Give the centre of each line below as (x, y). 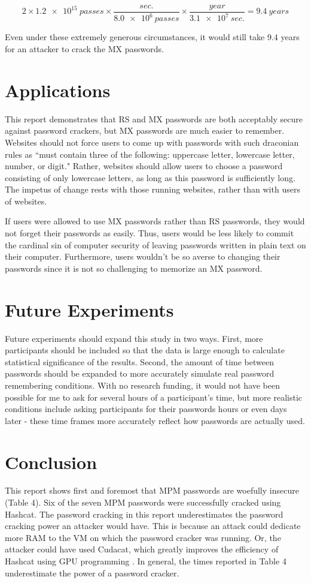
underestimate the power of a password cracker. (92, 573)
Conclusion (51, 462)
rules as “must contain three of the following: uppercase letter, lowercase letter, (150, 154)
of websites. (26, 201)
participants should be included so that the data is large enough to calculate (145, 350)
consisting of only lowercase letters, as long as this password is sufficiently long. (150, 177)
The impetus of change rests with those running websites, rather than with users (153, 189)
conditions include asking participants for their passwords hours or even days (146, 409)
